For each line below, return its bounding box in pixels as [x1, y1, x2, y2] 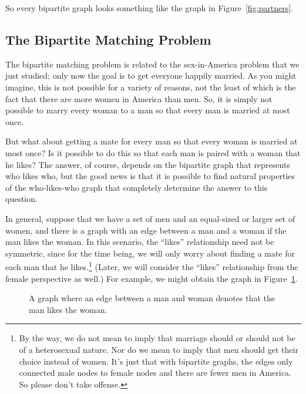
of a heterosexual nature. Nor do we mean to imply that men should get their [19, 343, 298, 355]
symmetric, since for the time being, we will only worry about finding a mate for [5, 247, 295, 259]
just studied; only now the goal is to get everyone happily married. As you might [5, 69, 297, 82]
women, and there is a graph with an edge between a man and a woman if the [5, 224, 287, 236]
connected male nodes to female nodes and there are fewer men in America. [19, 366, 291, 379]
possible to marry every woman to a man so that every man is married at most [5, 104, 290, 116]
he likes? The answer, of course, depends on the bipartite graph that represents [5, 158, 290, 170]
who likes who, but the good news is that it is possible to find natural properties [5, 170, 295, 182]
